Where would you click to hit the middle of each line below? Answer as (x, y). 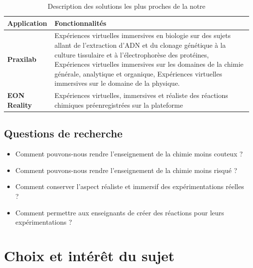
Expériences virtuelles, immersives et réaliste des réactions (141, 95)
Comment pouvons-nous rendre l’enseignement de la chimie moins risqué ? (126, 170)
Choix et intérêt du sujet (89, 255)
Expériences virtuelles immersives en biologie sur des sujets (143, 35)
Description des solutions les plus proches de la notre (126, 6)
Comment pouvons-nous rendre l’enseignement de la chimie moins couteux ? (129, 154)
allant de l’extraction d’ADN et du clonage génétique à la (140, 45)
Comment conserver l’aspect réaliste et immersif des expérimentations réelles (130, 186)
